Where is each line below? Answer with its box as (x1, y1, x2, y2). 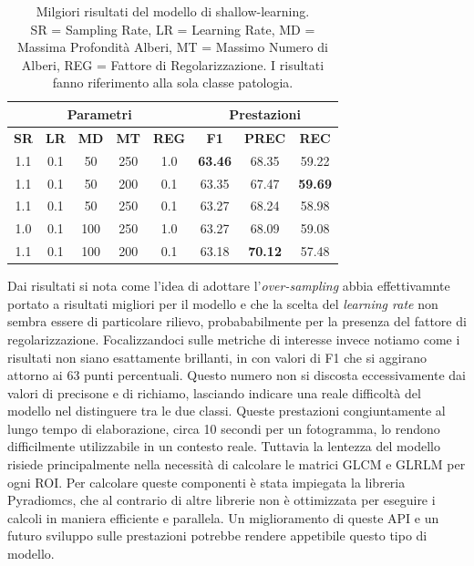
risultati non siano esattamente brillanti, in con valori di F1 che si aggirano (7, 347, 427, 366)
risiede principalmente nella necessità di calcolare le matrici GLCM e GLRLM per (7, 455, 466, 474)
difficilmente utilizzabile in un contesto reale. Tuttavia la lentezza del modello (7, 437, 440, 456)
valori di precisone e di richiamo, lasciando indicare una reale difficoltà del (7, 383, 421, 402)
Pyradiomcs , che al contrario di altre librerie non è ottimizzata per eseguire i (7, 490, 436, 509)
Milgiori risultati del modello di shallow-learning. (36, 2, 310, 20)
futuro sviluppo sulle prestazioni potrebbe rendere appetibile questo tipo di (7, 526, 428, 545)
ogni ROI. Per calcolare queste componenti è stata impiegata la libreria (7, 472, 406, 491)
